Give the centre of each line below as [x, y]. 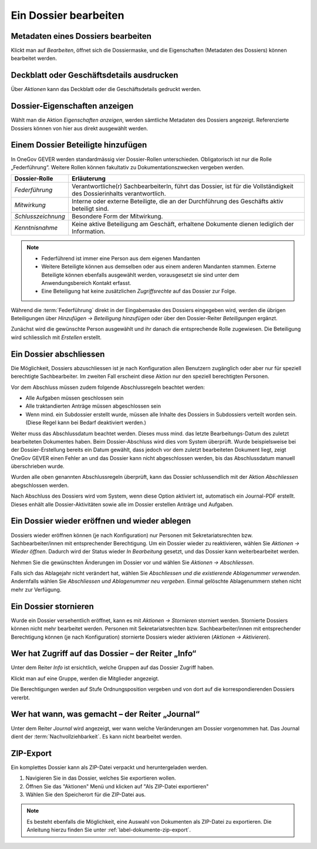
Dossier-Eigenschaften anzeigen [72, 106]
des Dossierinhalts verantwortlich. [119, 194]
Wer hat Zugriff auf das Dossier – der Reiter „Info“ [104, 654]
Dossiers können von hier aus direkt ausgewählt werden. [80, 128]
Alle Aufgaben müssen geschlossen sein [75, 398]
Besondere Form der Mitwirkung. [117, 216]
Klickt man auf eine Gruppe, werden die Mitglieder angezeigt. [85, 678]
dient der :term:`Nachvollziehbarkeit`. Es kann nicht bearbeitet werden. [96, 736]
